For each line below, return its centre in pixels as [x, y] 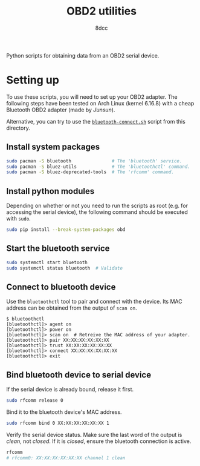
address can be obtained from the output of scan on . [72, 308]
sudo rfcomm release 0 [35, 401]
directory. [18, 128]
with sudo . [19, 219]
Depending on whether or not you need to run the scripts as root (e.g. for [97, 206]
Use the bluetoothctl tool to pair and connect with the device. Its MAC [94, 302]
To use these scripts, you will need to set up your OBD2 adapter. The [92, 97]
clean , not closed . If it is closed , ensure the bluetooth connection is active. [99, 441]
